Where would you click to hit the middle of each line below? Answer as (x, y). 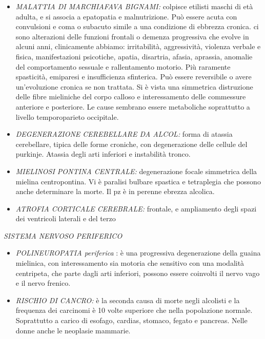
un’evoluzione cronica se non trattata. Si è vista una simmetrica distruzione (134, 86)
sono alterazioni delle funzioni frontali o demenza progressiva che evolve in (132, 36)
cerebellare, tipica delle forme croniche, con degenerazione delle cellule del (131, 144)
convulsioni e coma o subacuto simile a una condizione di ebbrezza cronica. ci (137, 26)
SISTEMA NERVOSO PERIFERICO (63, 235)
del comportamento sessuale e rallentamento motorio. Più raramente (123, 66)
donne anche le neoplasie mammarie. (73, 330)
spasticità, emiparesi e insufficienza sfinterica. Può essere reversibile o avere (134, 77)
